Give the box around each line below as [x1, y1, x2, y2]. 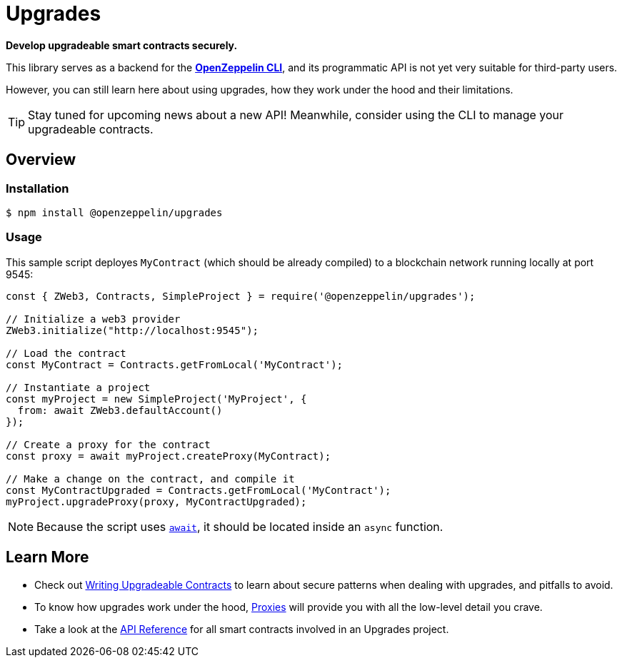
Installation [6, 181, 69, 196]
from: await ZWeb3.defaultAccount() [17, 404, 223, 416]
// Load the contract [6, 347, 126, 359]
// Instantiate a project [6, 381, 151, 393]
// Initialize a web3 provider [6, 313, 181, 325]
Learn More [6, 548, 89, 567]
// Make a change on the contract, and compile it [6, 472, 295, 485]
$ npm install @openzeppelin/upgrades [6, 206, 223, 218]
